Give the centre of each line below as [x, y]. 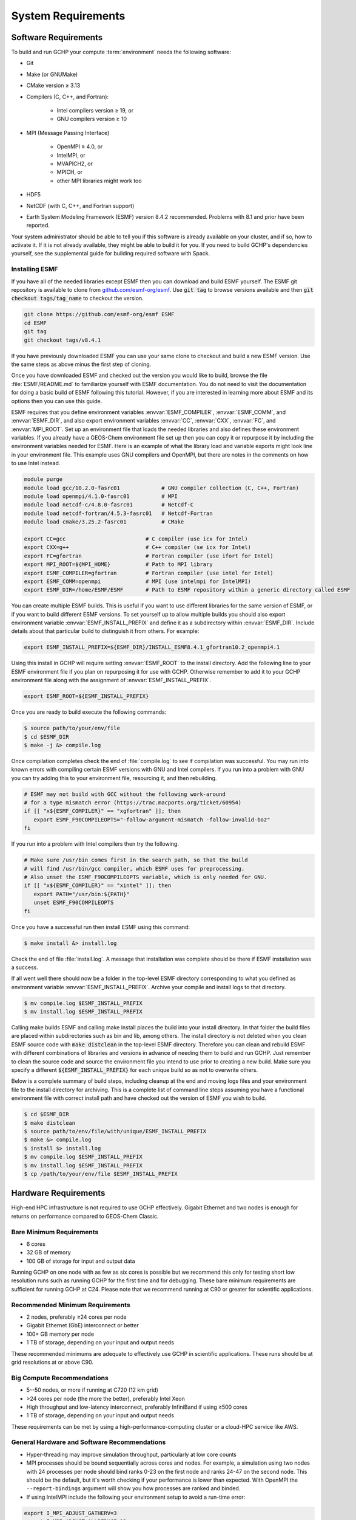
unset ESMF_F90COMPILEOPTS [74, 903]
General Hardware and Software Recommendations [89, 1442]
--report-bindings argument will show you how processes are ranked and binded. [133, 1488]
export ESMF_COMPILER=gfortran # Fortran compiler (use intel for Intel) [149, 573]
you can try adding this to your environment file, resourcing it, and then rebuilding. [114, 778]
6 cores [36, 1244]
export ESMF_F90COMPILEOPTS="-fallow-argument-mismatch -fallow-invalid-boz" [152, 820]
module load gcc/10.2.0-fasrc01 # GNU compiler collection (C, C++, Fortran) [162, 488]
